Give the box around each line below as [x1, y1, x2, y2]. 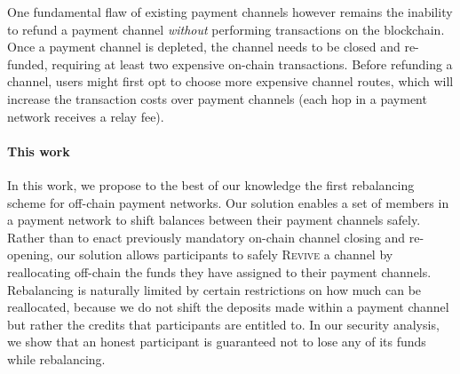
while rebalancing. [7, 349, 106, 368]
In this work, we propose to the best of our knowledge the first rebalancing [7, 175, 415, 194]
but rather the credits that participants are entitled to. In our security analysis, [7, 314, 440, 333]
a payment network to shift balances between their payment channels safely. [7, 211, 421, 229]
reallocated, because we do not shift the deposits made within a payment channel [7, 298, 449, 316]
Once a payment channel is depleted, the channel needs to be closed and [7, 37, 401, 56]
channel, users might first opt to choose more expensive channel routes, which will [7, 72, 454, 91]
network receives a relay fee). [7, 107, 164, 125]
